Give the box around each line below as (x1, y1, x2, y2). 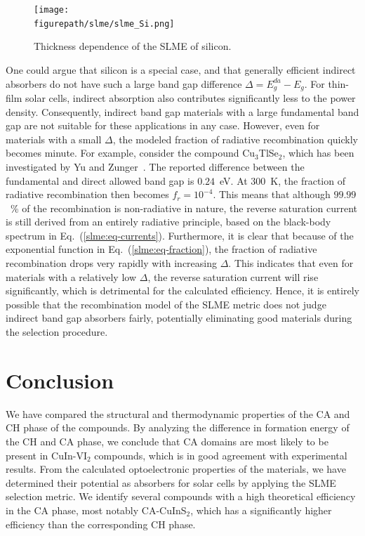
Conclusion (6, 365, 114, 394)
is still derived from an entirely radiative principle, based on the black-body (6, 214, 331, 229)
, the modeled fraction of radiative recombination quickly (112, 131, 358, 146)
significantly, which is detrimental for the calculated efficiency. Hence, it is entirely (6, 283, 359, 298)
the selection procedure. (6, 325, 108, 339)
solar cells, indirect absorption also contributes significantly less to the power (25, 90, 356, 105)
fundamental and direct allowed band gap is (6, 173, 194, 188)
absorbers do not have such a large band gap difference (6, 76, 242, 91)
